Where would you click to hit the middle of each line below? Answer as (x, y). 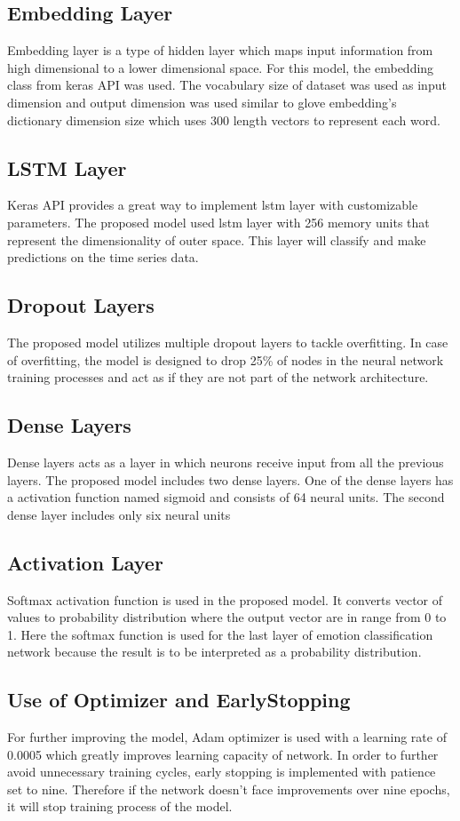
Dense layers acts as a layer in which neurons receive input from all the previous (226, 462)
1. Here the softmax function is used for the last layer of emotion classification (220, 634)
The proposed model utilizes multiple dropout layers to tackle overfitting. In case (228, 342)
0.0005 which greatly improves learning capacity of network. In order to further (223, 754)
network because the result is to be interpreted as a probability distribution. (214, 652)
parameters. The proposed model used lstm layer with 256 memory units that (218, 222)
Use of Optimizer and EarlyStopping (179, 700)
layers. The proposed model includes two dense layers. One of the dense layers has (230, 479)
